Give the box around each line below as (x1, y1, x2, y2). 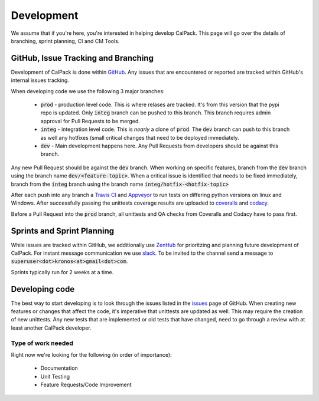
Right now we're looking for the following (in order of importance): (11, 351, 172, 358)
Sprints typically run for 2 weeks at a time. (11, 268, 114, 275)
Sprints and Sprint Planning (11, 226, 115, 236)
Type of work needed (11, 339, 74, 347)
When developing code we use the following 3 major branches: (11, 87, 165, 94)
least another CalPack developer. (11, 324, 92, 331)
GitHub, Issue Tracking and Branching (11, 53, 154, 63)
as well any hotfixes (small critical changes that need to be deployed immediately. (40, 134, 239, 141)
